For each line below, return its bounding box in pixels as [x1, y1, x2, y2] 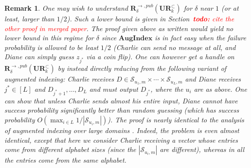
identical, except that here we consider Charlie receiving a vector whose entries [4, 134, 238, 145]
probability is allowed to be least [4, 42, 99, 52]
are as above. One [194, 84, 247, 94]
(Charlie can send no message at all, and [113, 42, 236, 52]
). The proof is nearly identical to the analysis [108, 114, 244, 124]
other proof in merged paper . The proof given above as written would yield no [4, 23, 233, 33]
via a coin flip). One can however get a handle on [86, 51, 234, 62]
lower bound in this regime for [4, 33, 94, 43]
